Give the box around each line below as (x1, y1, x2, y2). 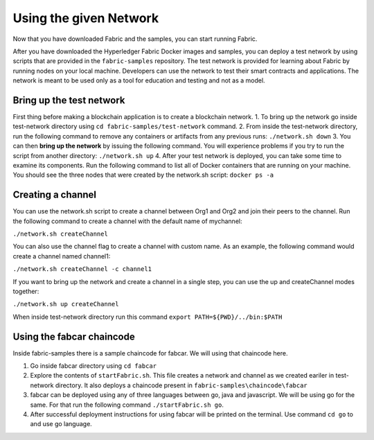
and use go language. (30, 420, 93, 428)
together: (12, 288, 39, 295)
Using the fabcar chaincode (12, 331, 135, 342)
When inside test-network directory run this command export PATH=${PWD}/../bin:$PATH (12, 313, 283, 321)
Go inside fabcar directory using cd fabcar (30, 362, 157, 370)
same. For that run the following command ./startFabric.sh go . (30, 401, 224, 409)
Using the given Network (12, 10, 159, 26)
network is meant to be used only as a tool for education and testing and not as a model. (12, 76, 266, 85)
